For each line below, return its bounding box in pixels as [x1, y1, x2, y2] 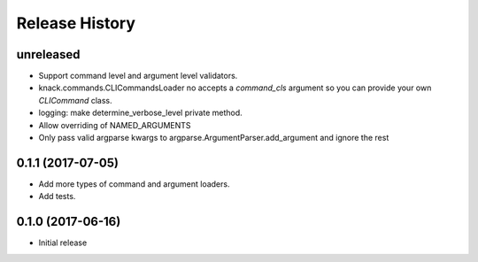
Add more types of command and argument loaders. [38, 178, 230, 189]
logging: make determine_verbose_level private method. [38, 107, 243, 119]
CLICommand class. [38, 95, 112, 105]
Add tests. [38, 191, 76, 202]
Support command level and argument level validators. [38, 71, 238, 81]
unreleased [16, 47, 81, 62]
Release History [16, 13, 136, 33]
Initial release [38, 237, 88, 248]
